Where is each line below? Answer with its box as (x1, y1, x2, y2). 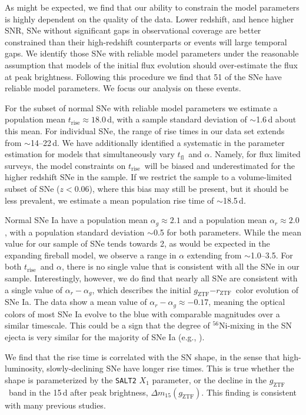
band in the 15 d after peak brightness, (8, 386, 148, 398)
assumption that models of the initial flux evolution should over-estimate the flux (5, 58, 298, 71)
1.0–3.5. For (250, 248, 293, 261)
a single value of (5, 283, 63, 296)
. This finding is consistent (201, 386, 297, 398)
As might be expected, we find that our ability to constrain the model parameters (5, 1, 300, 13)
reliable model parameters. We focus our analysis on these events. (5, 82, 241, 94)
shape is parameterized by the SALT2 (5, 373, 137, 386)
